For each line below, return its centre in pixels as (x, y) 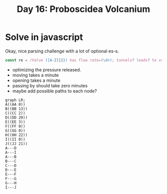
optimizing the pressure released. (47, 70)
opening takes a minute (36, 80)
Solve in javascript (44, 37)
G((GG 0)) (15, 131)
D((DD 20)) (16, 117)
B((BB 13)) (16, 109)
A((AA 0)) (15, 104)
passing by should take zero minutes (50, 85)
